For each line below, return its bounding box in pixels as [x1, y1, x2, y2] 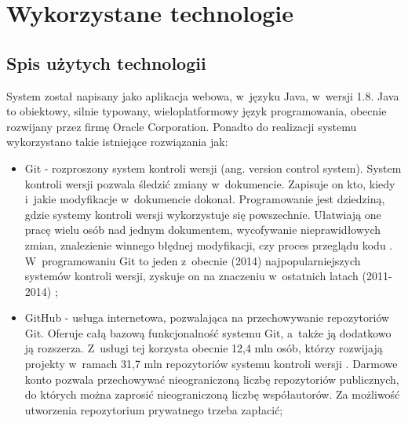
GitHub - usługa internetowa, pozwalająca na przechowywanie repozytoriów [24, 309, 390, 326]
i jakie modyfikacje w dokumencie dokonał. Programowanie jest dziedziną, [24, 191, 385, 207]
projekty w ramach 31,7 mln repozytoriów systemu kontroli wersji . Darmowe [24, 356, 398, 372]
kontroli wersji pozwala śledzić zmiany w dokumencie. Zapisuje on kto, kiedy [24, 175, 395, 191]
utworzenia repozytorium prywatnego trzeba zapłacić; [24, 401, 283, 418]
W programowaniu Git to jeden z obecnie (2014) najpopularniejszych [24, 252, 361, 268]
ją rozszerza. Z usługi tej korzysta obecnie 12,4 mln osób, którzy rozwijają [24, 340, 383, 356]
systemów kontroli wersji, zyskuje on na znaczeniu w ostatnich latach [24, 268, 359, 284]
